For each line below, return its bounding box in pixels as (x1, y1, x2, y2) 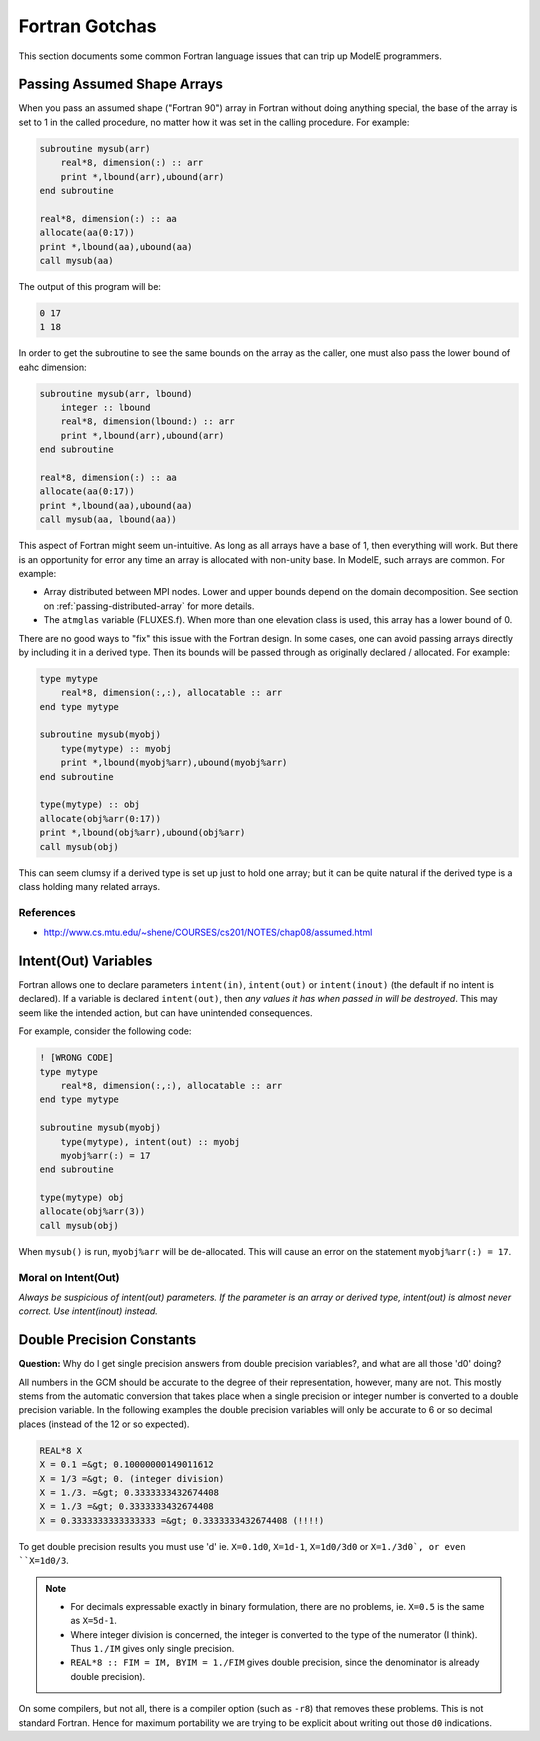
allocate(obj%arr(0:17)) (39, 813, 162, 824)
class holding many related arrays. (18, 880, 160, 892)
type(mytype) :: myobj (60, 743, 172, 754)
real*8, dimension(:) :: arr (60, 157, 204, 169)
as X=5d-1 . (70, 1615, 117, 1627)
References (18, 905, 76, 919)
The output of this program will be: (18, 280, 162, 292)
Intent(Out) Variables (18, 952, 153, 969)
